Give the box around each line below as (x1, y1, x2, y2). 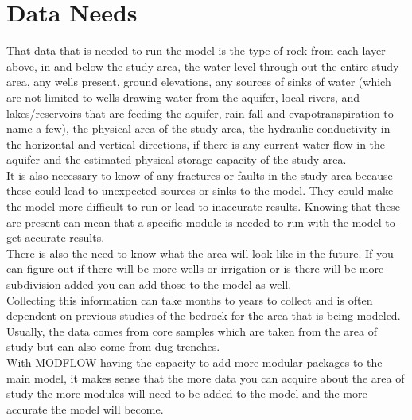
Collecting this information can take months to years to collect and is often (6, 291, 373, 308)
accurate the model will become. (6, 400, 164, 417)
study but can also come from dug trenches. (6, 338, 220, 355)
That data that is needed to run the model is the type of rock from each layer (6, 42, 386, 59)
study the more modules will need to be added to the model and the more (6, 385, 367, 402)
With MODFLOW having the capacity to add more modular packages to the (6, 354, 383, 370)
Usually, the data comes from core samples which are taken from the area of (6, 322, 377, 339)
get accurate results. (6, 229, 105, 246)
